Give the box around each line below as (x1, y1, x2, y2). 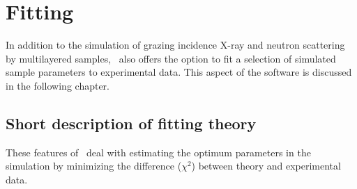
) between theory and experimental (191, 158, 341, 173)
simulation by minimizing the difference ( (6, 158, 182, 173)
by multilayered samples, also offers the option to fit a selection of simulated (6, 51, 336, 65)
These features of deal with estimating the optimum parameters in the (6, 145, 311, 159)
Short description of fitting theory (6, 112, 257, 133)
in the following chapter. (6, 78, 110, 92)
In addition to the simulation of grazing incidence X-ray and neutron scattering (6, 38, 345, 52)
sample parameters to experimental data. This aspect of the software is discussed (6, 65, 352, 79)
